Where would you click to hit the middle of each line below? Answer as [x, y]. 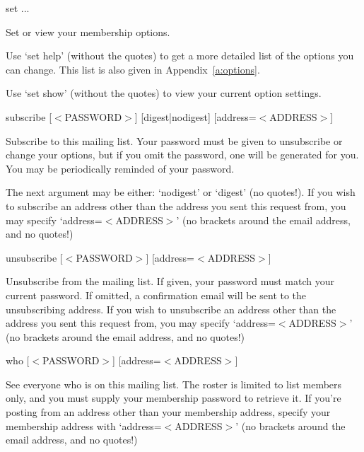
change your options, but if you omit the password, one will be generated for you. [182, 155]
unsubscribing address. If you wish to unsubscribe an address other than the [171, 309]
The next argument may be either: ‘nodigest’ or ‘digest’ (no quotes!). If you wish [181, 192]
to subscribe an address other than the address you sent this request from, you [176, 205]
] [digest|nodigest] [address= [195, 116]
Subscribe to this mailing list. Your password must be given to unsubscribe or [174, 140]
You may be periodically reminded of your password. [120, 168]
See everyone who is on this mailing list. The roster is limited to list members [174, 384]
